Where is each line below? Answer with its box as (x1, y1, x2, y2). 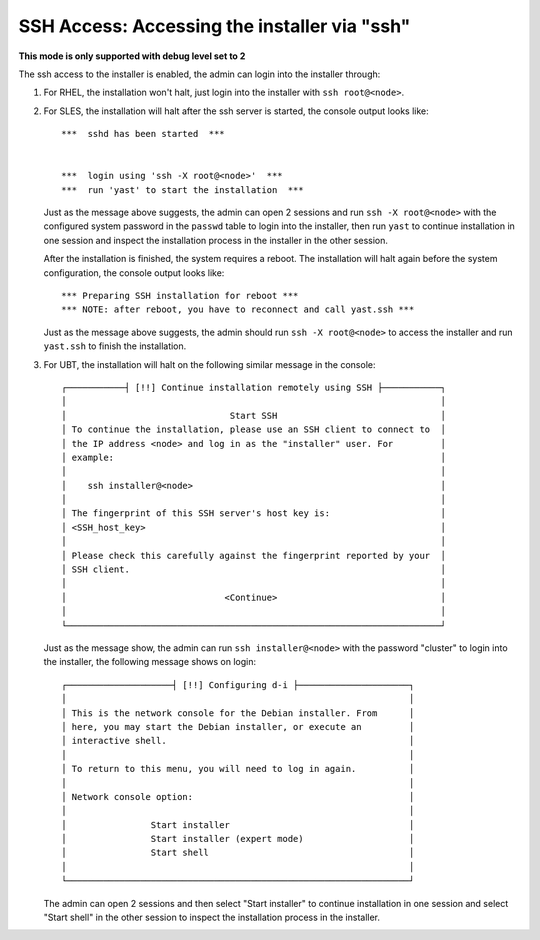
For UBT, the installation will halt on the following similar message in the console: (43, 358, 376, 370)
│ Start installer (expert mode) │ (61, 833, 415, 845)
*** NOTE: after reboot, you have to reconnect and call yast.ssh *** (61, 304, 415, 315)
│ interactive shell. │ (61, 735, 415, 747)
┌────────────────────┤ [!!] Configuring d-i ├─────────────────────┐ (61, 679, 415, 690)
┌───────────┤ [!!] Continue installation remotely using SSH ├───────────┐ (61, 381, 447, 393)
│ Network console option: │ (61, 791, 415, 802)
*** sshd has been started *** (61, 128, 225, 140)
